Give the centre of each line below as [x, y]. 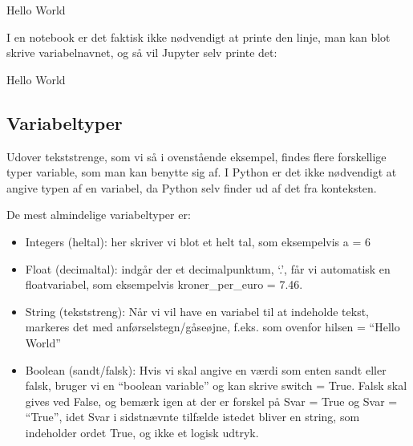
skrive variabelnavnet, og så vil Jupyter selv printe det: [142, 53]
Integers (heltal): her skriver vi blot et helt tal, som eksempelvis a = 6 [198, 241]
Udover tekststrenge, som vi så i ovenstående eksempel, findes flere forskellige [196, 156]
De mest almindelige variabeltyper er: [99, 215]
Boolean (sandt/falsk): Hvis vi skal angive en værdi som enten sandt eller [206, 369]
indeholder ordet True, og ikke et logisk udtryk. [142, 432]
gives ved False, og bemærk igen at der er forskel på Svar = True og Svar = [211, 401]
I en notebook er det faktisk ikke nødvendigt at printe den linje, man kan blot [198, 36]
